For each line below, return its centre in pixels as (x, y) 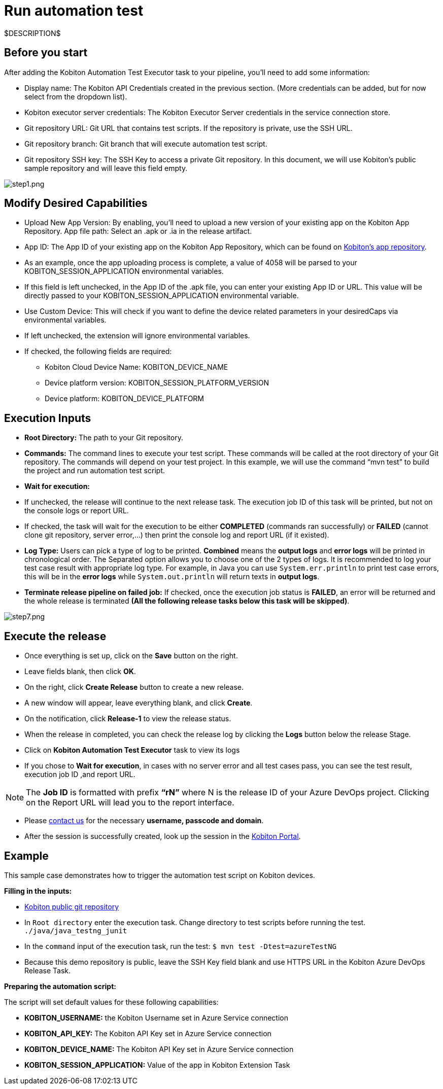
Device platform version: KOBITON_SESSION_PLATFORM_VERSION (157, 383)
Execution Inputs (48, 418)
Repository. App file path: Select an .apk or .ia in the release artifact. (138, 231)
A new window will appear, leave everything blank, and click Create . (139, 703)
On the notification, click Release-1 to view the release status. (128, 719)
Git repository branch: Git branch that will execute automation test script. (146, 144)
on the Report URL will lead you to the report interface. (130, 803)
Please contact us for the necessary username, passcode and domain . (144, 821)
